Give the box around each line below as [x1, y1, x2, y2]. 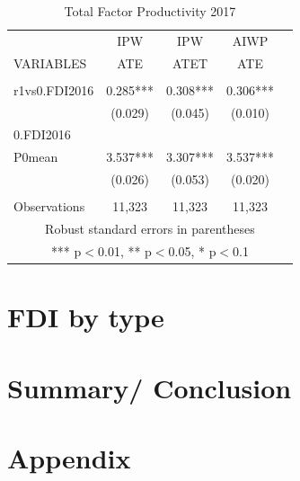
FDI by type [7, 298, 164, 335]
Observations [13, 197, 85, 216]
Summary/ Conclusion [7, 369, 292, 405]
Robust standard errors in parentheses [45, 219, 255, 238]
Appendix [7, 439, 131, 476]
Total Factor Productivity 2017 [64, 2, 236, 20]
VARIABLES [13, 53, 87, 72]
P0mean [13, 147, 58, 166]
